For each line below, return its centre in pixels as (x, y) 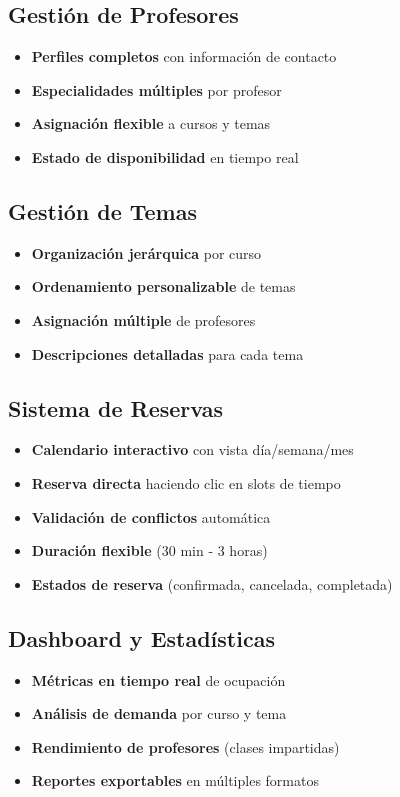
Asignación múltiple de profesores (143, 319)
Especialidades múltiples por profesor (156, 89)
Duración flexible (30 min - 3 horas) (149, 550)
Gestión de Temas (102, 210)
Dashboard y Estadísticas (141, 637)
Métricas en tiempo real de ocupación (158, 679)
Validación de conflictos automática (151, 516)
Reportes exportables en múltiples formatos (175, 780)
